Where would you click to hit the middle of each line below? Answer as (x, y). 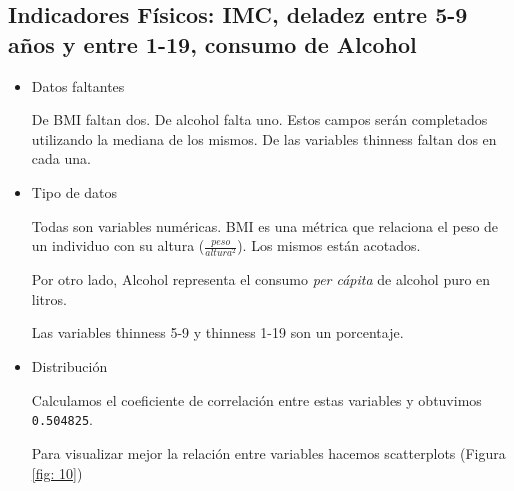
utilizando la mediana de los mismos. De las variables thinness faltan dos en (264, 138)
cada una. (61, 158)
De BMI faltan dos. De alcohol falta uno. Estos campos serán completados (259, 119)
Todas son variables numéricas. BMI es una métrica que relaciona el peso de (265, 225)
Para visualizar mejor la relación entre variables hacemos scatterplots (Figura (268, 452)
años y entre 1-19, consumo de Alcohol (212, 43)
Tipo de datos (74, 191)
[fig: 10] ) (57, 472)
